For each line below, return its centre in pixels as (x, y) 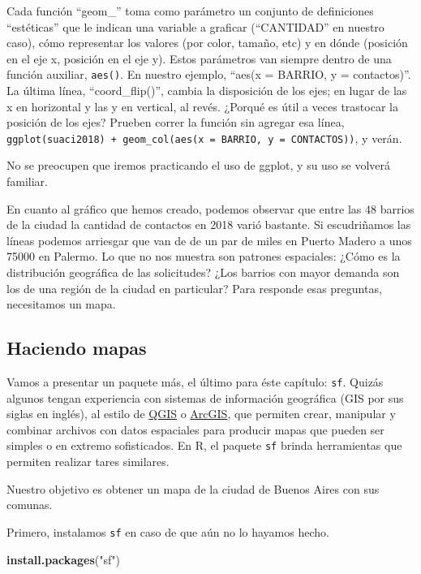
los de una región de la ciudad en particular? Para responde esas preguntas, (194, 288)
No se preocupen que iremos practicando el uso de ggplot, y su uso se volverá (199, 165)
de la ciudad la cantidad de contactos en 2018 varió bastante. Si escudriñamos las (209, 224)
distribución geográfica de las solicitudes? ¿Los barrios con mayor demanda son (203, 272)
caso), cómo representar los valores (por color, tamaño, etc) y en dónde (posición (207, 43)
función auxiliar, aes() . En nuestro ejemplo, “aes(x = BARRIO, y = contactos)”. (209, 74)
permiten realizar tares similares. (88, 462)
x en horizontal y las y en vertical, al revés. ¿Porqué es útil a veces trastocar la (202, 106)
